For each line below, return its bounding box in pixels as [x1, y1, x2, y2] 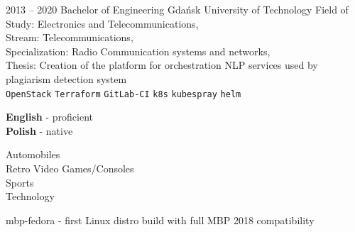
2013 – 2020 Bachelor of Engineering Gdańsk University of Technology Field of [6, 2, 349, 16]
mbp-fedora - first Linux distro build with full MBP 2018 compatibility [6, 212, 315, 227]
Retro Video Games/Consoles [6, 161, 134, 175]
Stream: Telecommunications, [6, 30, 133, 45]
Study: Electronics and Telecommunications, [6, 16, 199, 31]
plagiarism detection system [6, 71, 127, 86]
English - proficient [6, 109, 94, 124]
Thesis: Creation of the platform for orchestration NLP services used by [6, 57, 318, 72]
